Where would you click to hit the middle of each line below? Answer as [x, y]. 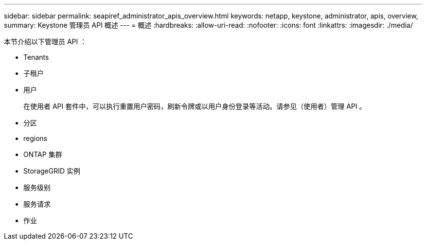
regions [35, 138]
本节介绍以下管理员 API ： [45, 42]
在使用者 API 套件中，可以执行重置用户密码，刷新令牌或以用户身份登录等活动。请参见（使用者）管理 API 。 [195, 106]
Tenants [36, 57]
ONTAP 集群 [43, 154]
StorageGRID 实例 [52, 171]
